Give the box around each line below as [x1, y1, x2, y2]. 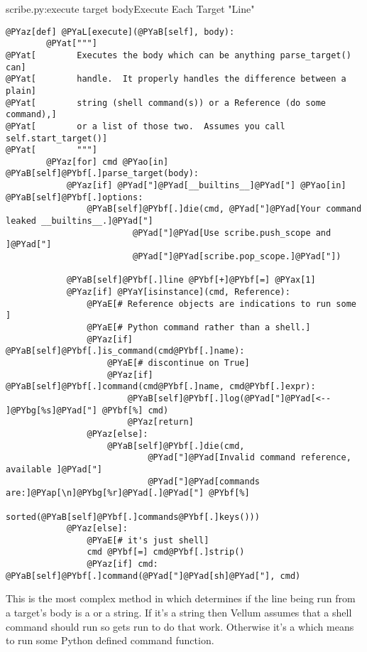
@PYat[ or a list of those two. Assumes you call [6, 121, 285, 131]
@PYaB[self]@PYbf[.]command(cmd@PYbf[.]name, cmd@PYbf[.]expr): [6, 381, 316, 392]
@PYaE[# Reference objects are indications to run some [87, 298, 356, 309]
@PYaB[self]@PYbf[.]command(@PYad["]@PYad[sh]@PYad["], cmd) [6, 570, 301, 581]
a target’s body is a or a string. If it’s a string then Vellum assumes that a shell [6, 605, 352, 620]
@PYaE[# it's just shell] [87, 535, 209, 545]
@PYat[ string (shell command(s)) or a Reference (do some [6, 97, 327, 108]
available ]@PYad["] [6, 464, 103, 474]
